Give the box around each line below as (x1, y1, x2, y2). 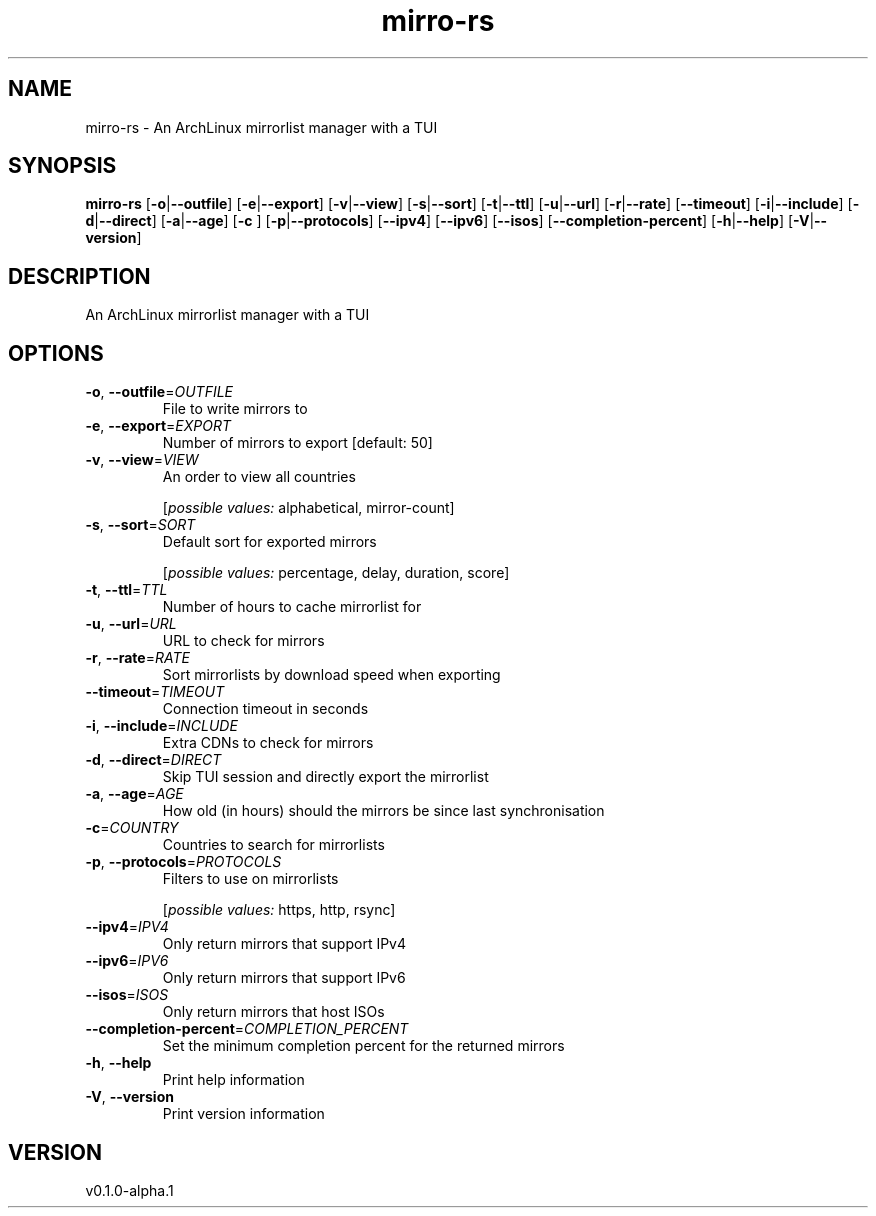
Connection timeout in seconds (162, 700, 369, 718)
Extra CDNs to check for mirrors (162, 734, 374, 752)
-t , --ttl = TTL (85, 581, 168, 599)
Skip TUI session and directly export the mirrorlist (162, 768, 489, 786)
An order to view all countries (162, 468, 356, 486)
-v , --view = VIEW (85, 451, 199, 469)
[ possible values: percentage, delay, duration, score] (162, 564, 510, 582)
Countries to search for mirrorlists (162, 836, 385, 854)
